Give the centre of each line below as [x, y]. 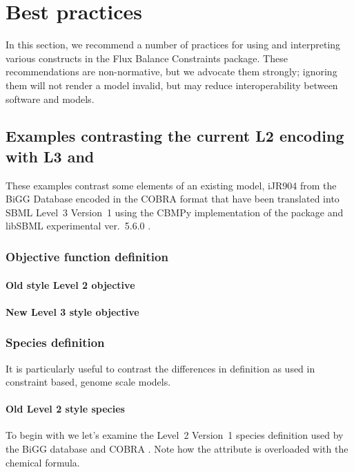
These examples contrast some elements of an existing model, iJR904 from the [171, 185]
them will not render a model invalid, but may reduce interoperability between [172, 85]
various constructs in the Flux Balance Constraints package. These [147, 58]
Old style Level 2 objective [70, 284]
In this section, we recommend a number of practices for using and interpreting [173, 45]
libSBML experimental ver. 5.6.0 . [78, 226]
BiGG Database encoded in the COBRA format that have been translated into [173, 199]
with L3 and [50, 156]
